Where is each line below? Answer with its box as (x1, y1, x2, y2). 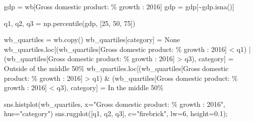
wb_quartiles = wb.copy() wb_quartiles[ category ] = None (4, 34, 180, 45)
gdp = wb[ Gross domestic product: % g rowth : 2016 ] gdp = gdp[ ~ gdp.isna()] (4, 1, 234, 11)
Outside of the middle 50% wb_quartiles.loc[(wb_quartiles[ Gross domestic (4, 63, 229, 73)
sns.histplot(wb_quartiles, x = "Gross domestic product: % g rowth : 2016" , (4, 98, 226, 109)
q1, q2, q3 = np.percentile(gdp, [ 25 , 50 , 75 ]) (4, 18, 136, 28)
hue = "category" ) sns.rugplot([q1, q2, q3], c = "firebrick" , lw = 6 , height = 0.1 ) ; (4, 108, 228, 119)
